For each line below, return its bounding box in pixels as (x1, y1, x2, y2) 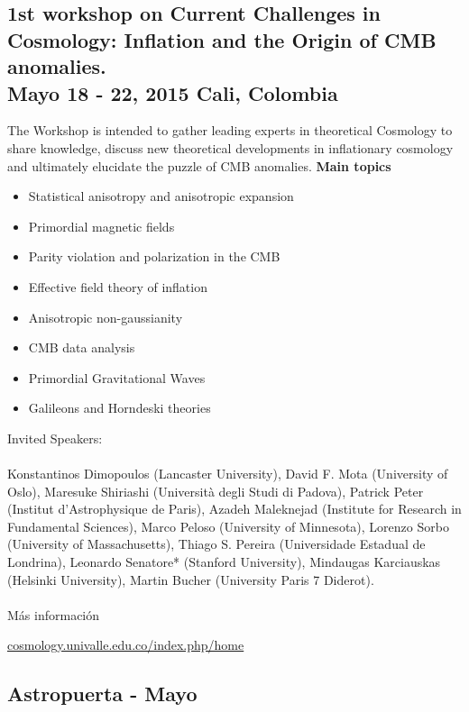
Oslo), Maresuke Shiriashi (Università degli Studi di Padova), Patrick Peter (7, 481, 424, 500)
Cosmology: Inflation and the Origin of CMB (7, 25, 437, 53)
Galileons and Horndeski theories (28, 398, 211, 417)
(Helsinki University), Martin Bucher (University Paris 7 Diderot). (7, 570, 374, 589)
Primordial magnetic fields (28, 216, 175, 235)
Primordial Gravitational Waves (28, 368, 206, 387)
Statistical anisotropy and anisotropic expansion (28, 187, 294, 205)
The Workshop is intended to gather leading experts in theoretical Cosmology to (7, 121, 453, 140)
